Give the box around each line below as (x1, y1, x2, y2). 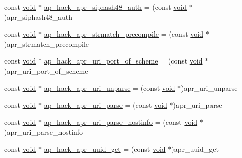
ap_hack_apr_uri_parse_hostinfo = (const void (44, 116, 198, 127)
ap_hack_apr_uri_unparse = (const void (44, 82, 175, 93)
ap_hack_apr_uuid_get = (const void (44, 143, 166, 154)
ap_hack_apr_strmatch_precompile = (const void (44, 28, 204, 39)
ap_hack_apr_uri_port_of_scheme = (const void (44, 55, 203, 66)
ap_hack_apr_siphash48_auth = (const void (44, 2, 187, 12)
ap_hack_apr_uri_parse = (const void (44, 100, 167, 110)
